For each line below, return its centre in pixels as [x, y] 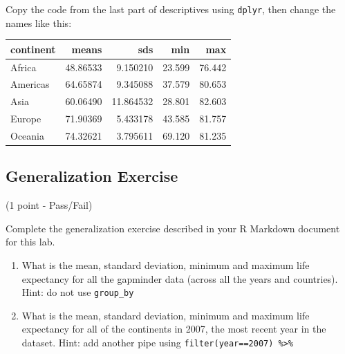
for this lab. [30, 242]
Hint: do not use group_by [78, 292]
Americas [30, 84]
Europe [26, 119]
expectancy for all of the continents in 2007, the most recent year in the [174, 329]
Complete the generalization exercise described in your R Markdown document [173, 228]
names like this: [39, 22]
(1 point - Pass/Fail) [49, 205]
